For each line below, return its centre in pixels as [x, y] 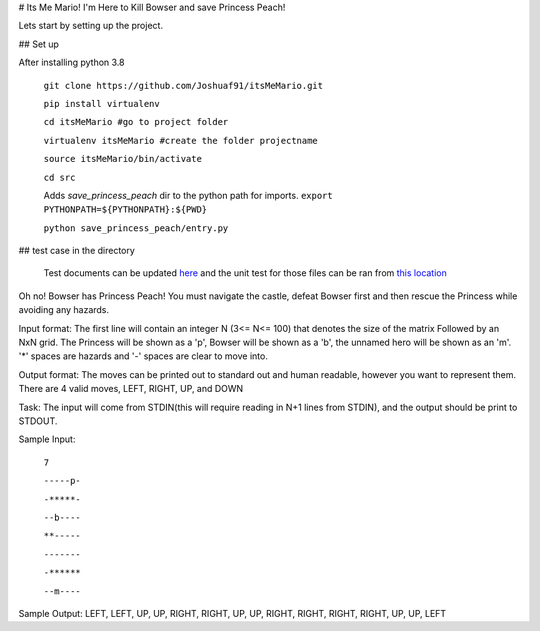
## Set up [39, 44]
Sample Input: [47, 439]
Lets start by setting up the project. [91, 26]
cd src [59, 177]
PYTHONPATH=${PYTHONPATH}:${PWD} [125, 209]
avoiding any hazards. [64, 310]
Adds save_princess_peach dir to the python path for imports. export [188, 195]
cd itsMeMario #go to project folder [136, 122]
